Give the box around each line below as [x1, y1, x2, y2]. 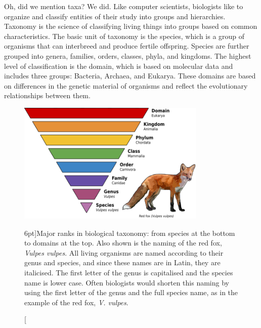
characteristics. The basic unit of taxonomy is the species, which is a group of [4, 30, 245, 41]
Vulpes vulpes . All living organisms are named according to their [24, 247, 224, 258]
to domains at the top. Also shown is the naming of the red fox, [24, 237, 222, 248]
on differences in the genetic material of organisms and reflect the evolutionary [4, 80, 248, 91]
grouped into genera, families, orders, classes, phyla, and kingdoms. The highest [4, 50, 251, 61]
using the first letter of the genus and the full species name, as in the [24, 287, 238, 298]
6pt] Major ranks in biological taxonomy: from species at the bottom [24, 227, 235, 238]
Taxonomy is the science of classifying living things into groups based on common [4, 21, 257, 31]
